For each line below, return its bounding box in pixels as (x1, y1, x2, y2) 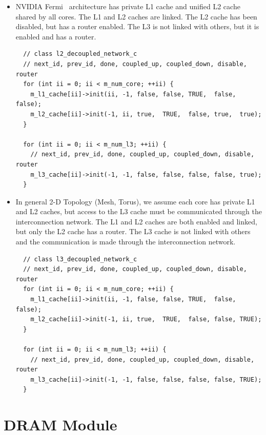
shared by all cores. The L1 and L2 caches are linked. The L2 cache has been (15, 11, 257, 22)
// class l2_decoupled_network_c (23, 50, 137, 58)
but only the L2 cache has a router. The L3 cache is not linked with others (15, 226, 251, 237)
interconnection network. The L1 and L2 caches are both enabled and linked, (15, 216, 257, 226)
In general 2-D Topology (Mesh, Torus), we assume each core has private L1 (15, 196, 255, 206)
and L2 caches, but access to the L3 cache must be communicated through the (15, 206, 262, 217)
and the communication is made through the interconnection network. (15, 236, 236, 247)
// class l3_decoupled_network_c (23, 255, 137, 263)
